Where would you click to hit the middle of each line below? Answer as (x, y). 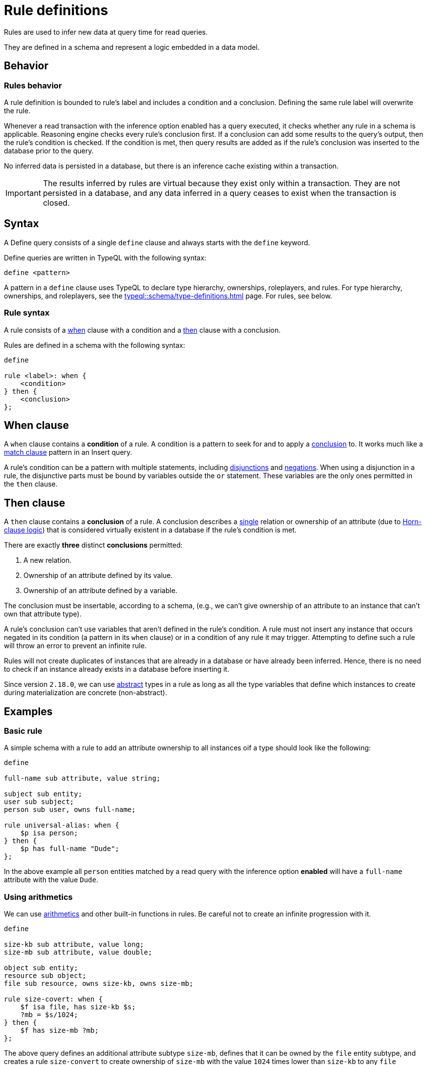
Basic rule (23, 731)
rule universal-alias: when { (62, 825)
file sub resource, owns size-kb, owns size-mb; (99, 984)
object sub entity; (41, 968)
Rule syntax (27, 313)
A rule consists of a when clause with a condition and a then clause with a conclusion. (142, 330)
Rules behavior (33, 85)
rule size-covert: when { (53, 999)
